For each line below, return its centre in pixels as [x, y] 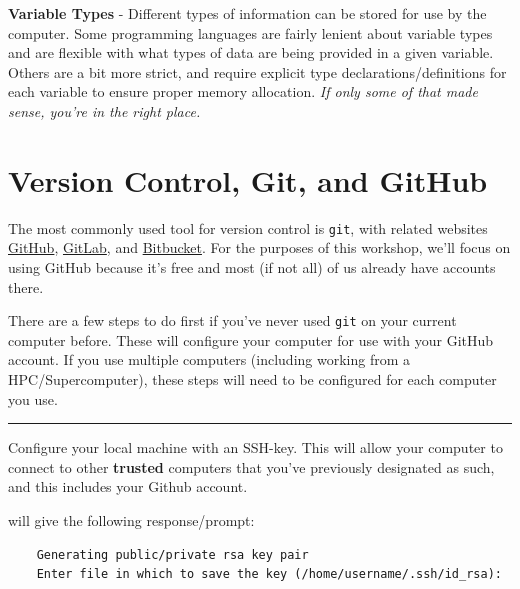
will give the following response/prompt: [131, 519]
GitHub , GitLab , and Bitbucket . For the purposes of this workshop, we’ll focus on [259, 247]
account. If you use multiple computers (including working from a [209, 359]
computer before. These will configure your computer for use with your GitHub [251, 339]
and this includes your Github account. [128, 486]
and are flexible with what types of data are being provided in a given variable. [251, 52]
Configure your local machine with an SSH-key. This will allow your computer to [255, 447]
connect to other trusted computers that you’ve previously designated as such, [251, 466]
